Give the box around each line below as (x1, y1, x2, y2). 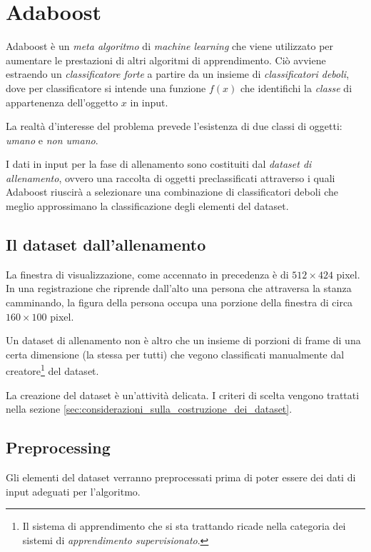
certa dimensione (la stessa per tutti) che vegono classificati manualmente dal (6, 346, 345, 361)
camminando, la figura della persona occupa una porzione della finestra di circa (6, 295, 353, 310)
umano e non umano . (6, 132, 98, 147)
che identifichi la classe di (240, 80, 352, 95)
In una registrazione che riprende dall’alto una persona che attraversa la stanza (6, 281, 352, 296)
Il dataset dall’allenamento (6, 234, 206, 256)
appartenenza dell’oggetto (6, 94, 118, 109)
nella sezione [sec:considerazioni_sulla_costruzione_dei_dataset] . (6, 401, 293, 416)
